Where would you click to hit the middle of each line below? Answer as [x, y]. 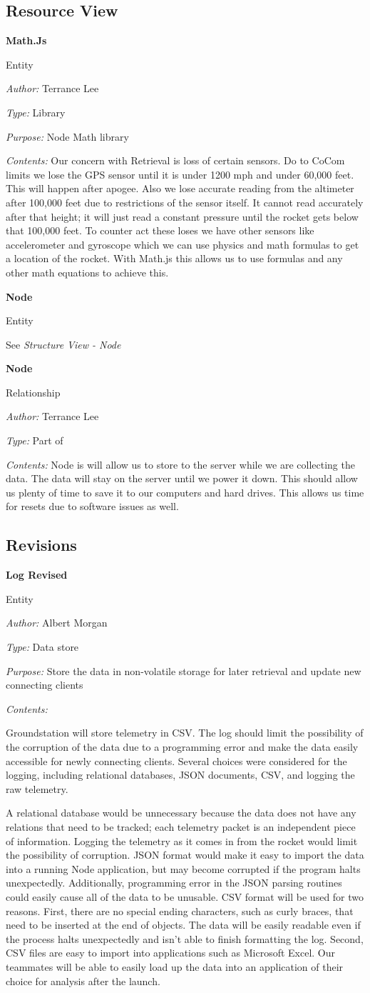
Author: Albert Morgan [57, 623]
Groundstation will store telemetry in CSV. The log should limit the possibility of [185, 733]
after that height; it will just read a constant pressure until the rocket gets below [182, 216]
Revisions [41, 545]
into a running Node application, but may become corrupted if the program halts [183, 868]
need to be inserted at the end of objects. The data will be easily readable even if [183, 925]
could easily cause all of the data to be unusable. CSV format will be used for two [185, 896]
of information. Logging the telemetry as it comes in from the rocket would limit [182, 840]
